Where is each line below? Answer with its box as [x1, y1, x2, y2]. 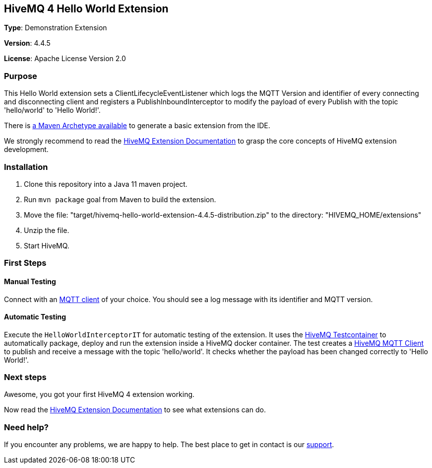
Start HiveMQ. [24, 241, 69, 250]
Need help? [4, 422, 49, 432]
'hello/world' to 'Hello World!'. [4, 106, 101, 115]
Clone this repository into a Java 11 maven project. [24, 179, 187, 188]
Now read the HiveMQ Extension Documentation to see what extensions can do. [4, 405, 266, 414]
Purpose [4, 71, 37, 81]
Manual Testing [4, 277, 56, 286]
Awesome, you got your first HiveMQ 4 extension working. [4, 390, 195, 399]
